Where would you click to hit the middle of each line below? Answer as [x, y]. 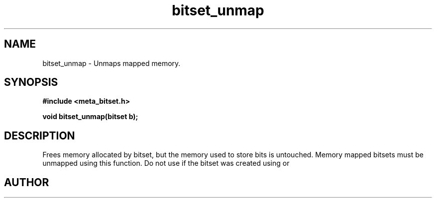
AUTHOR [27, 182]
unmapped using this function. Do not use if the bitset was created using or [166, 163]
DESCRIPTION [40, 135]
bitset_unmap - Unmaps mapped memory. [111, 63]
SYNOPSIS [31, 82]
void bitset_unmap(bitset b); [90, 117]
